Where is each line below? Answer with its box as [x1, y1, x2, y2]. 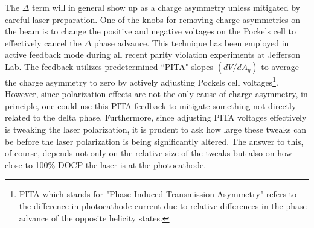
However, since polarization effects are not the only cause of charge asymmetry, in [5, 87, 308, 100]
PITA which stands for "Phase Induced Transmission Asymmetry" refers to [19, 188, 297, 200]
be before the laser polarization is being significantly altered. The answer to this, [5, 135, 304, 147]
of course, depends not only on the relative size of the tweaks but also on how [5, 147, 292, 159]
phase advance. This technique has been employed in [94, 36, 289, 49]
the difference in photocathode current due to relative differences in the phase [19, 199, 307, 212]
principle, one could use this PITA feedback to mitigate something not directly [5, 99, 296, 112]
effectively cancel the [5, 36, 82, 49]
